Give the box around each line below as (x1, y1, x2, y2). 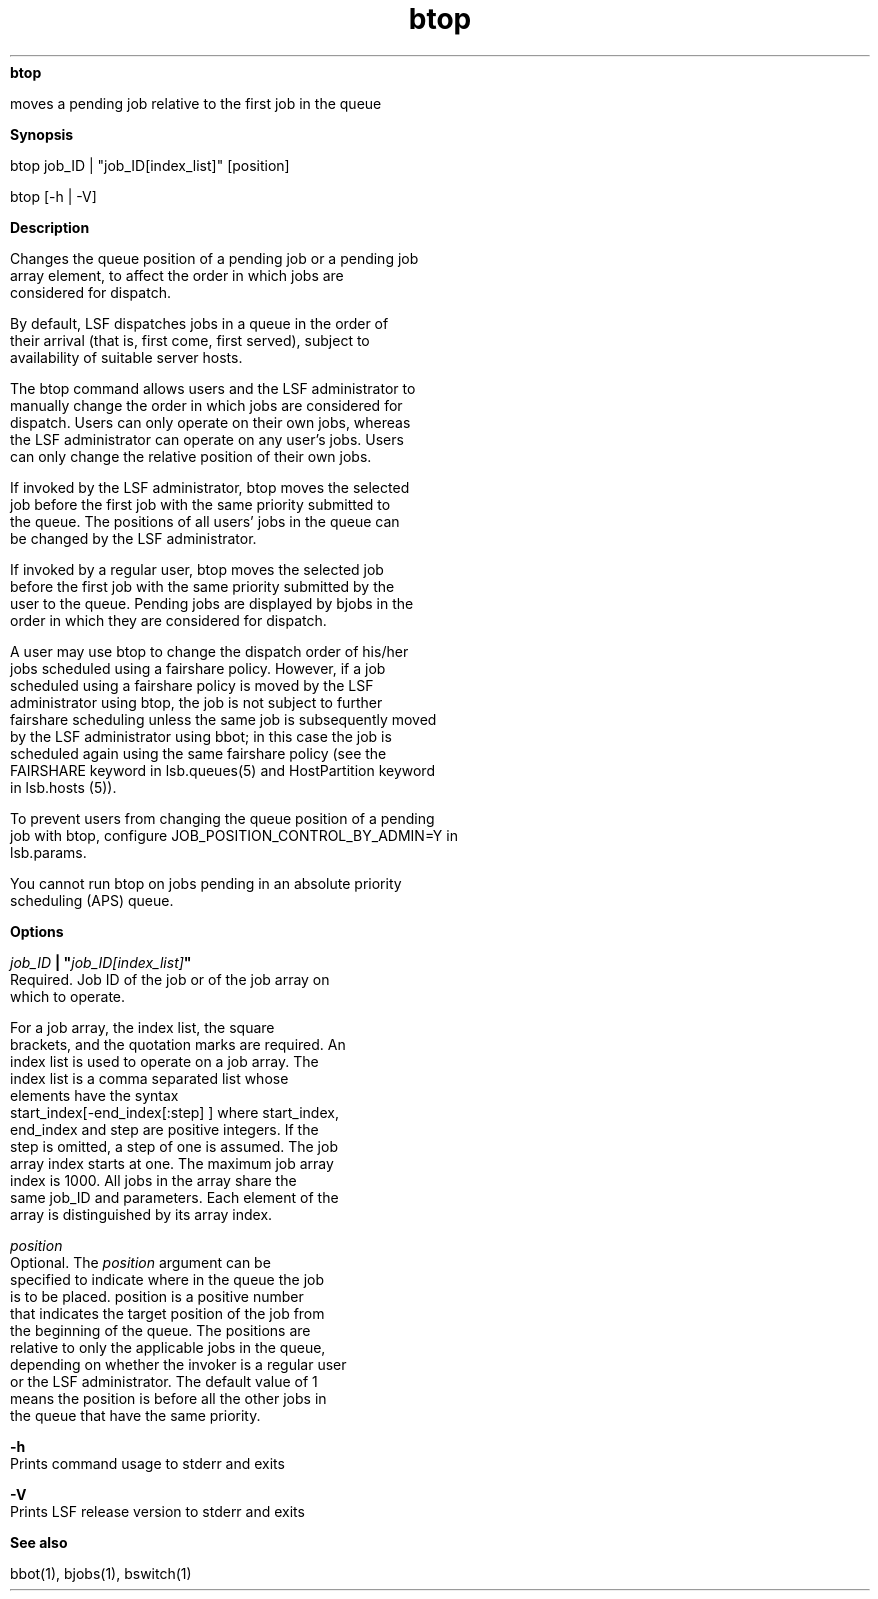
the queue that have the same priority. (10, 1406, 261, 1424)
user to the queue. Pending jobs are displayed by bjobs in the (10, 594, 414, 612)
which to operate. (10, 987, 126, 1005)
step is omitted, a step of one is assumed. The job (10, 1137, 338, 1155)
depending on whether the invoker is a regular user (10, 1355, 347, 1373)
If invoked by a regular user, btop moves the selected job (10, 560, 384, 578)
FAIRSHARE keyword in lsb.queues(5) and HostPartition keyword (10, 761, 435, 779)
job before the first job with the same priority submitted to (10, 495, 391, 513)
